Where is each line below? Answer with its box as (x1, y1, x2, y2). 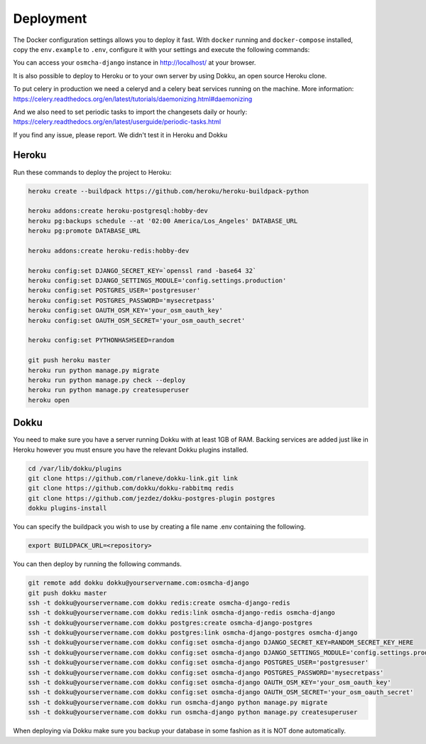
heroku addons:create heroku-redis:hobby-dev (28, 246, 190, 255)
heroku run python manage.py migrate (28, 366, 160, 374)
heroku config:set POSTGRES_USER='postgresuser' (28, 287, 201, 294)
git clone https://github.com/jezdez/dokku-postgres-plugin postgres (28, 494, 275, 502)
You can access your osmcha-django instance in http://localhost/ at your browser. (13, 58, 256, 67)
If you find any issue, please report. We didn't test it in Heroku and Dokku (13, 130, 227, 139)
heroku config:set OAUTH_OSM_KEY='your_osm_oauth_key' (28, 307, 223, 314)
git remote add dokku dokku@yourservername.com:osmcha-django (28, 579, 249, 587)
